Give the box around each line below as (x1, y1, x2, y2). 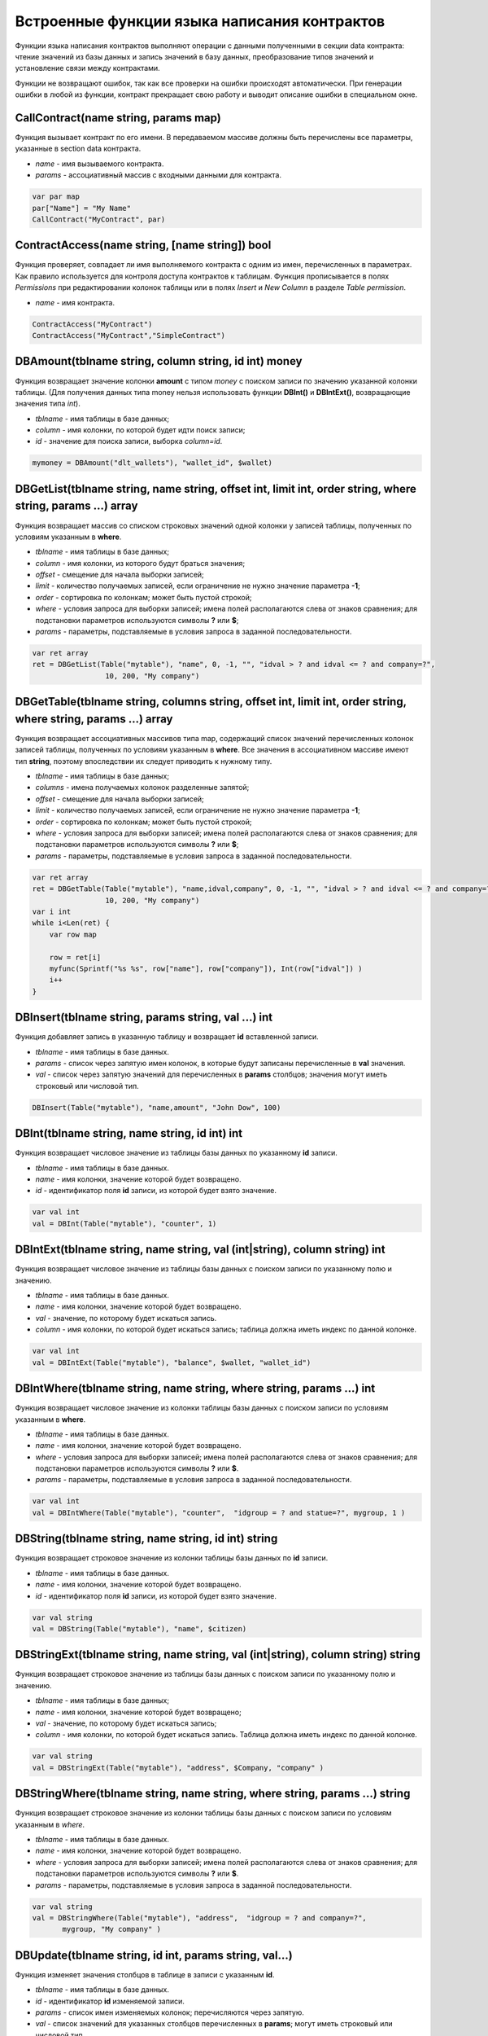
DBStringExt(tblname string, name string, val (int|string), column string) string (15, 1648, 420, 1661)
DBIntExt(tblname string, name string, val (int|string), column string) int (15, 1243, 386, 1257)
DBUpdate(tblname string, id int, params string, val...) (15, 1948, 293, 1962)
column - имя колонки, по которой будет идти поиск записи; (35, 425, 246, 435)
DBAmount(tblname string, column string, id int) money (15, 354, 303, 368)
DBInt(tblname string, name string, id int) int (15, 1126, 243, 1140)
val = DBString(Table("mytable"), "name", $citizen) (32, 1624, 247, 1633)
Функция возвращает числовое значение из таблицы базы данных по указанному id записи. (15, 1148, 338, 1158)
